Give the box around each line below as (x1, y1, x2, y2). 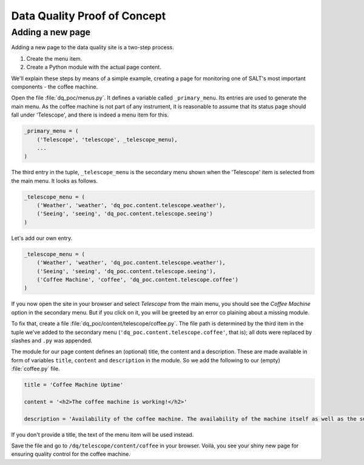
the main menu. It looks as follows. (11, 177, 98, 185)
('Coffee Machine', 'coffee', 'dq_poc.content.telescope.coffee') (36, 276, 239, 283)
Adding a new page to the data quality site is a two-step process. (11, 44, 174, 51)
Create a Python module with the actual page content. (26, 64, 162, 71)
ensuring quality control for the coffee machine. (11, 450, 130, 458)
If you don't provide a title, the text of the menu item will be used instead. (11, 431, 194, 438)
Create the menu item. (26, 55, 83, 62)
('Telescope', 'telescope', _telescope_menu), (36, 136, 178, 143)
